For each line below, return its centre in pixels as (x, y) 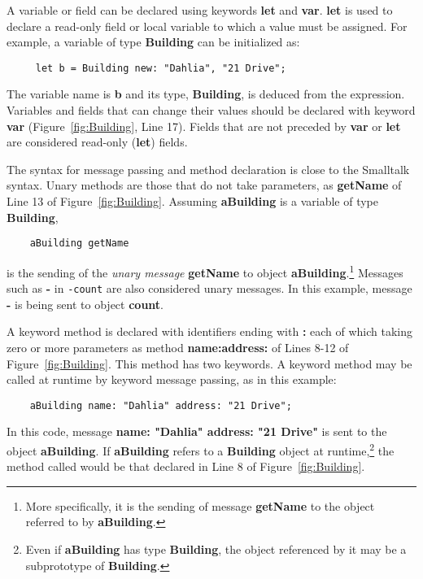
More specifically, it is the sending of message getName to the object (200, 505)
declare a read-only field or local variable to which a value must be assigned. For (207, 26)
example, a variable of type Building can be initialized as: (153, 42)
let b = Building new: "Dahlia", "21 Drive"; (161, 68)
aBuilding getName (79, 244)
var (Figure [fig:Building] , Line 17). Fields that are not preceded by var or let (204, 126)
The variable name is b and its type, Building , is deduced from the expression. (206, 94)
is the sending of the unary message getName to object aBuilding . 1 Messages (205, 271)
